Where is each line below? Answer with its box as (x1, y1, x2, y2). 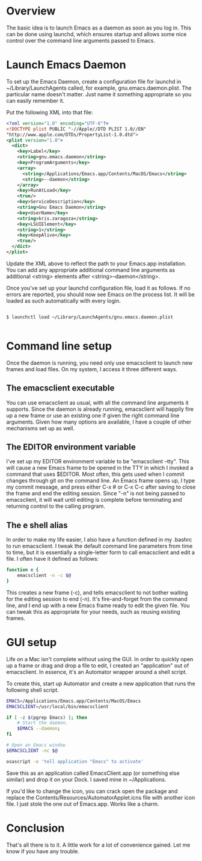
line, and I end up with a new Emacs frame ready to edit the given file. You (6, 602, 190, 609)
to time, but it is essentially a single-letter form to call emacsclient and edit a (6, 549, 195, 556)
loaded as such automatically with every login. (6, 297, 121, 304)
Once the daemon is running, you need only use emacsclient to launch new (6, 359, 193, 366)
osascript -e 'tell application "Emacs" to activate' (6, 758, 144, 765)
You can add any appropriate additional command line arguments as (6, 266, 176, 273)
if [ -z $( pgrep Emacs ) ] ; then (6, 714, 87, 720)
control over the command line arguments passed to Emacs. (6, 37, 155, 44)
